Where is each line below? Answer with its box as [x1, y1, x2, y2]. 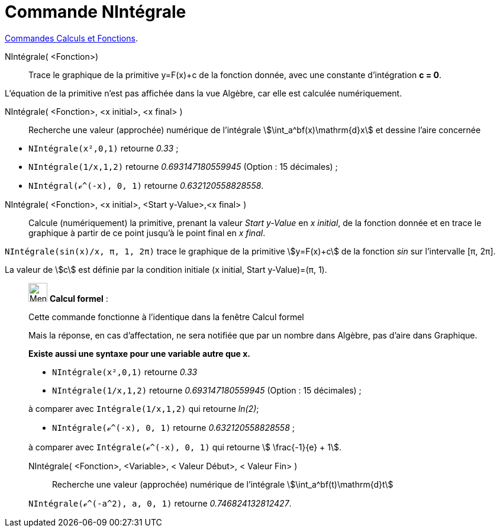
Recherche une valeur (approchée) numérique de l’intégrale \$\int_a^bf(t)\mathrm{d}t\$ [52, 479, 393, 489]
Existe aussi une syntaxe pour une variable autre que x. [28, 348, 250, 359]
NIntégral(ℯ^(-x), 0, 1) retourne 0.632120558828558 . [28, 180, 264, 191]
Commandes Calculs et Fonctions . [5, 33, 138, 43]
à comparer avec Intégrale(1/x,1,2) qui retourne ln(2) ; [28, 403, 259, 414]
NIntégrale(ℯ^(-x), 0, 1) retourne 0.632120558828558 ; [52, 422, 295, 433]
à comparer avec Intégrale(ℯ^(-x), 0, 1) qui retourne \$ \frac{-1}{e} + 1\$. [28, 441, 342, 452]
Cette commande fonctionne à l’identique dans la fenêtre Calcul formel [28, 311, 304, 322]
